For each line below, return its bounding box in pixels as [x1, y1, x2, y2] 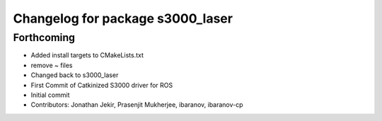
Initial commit [30, 91, 70, 99]
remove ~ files [30, 61, 73, 69]
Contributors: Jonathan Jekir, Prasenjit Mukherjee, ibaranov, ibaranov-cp [30, 100, 243, 109]
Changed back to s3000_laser [30, 71, 119, 79]
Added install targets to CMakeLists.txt [30, 51, 144, 59]
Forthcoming [13, 31, 76, 44]
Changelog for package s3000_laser [13, 11, 233, 26]
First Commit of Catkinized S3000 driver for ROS [30, 81, 173, 89]
